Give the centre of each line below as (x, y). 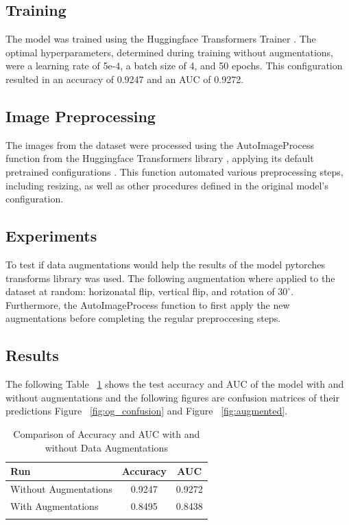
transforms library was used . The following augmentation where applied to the (170, 278)
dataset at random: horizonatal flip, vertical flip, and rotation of (140, 291)
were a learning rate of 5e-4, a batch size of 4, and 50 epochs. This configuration (174, 66)
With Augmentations (55, 505)
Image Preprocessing (81, 116)
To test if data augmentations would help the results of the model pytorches (165, 264)
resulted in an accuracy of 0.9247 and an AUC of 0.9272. (125, 79)
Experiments (51, 236)
